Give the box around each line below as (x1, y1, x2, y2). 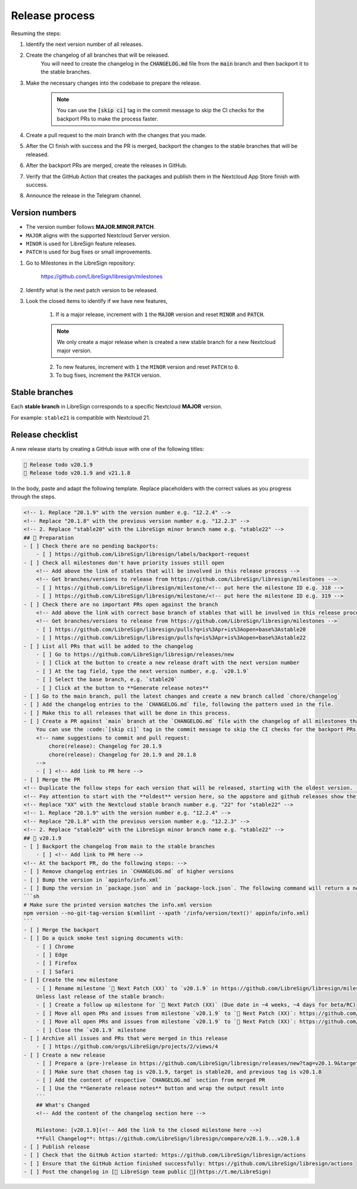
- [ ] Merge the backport (23, 926, 99, 933)
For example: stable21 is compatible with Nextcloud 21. (11, 414, 151, 421)
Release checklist (11, 429, 79, 439)
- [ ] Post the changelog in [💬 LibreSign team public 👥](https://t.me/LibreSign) (23, 1169, 272, 1175)
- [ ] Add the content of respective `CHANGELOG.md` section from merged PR (36, 1076, 265, 1083)
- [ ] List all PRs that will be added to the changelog (23, 643, 193, 649)
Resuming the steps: (11, 30, 62, 37)
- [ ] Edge (36, 952, 68, 958)
